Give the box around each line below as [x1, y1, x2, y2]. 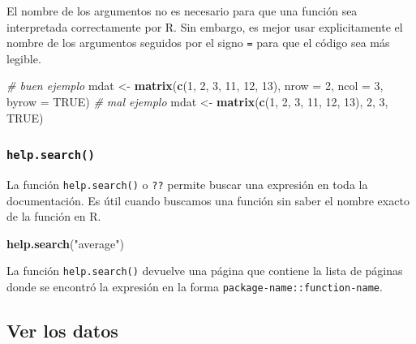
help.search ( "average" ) [6, 234, 124, 252]
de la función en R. [6, 208, 101, 225]
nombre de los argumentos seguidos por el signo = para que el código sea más [6, 34, 390, 51]
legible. [6, 49, 41, 67]
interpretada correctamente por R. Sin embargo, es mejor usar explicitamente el [6, 18, 403, 35]
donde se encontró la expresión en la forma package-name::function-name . [6, 278, 383, 295]
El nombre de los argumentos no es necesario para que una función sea [6, 2, 358, 19]
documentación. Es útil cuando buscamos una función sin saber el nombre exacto [6, 191, 410, 209]
